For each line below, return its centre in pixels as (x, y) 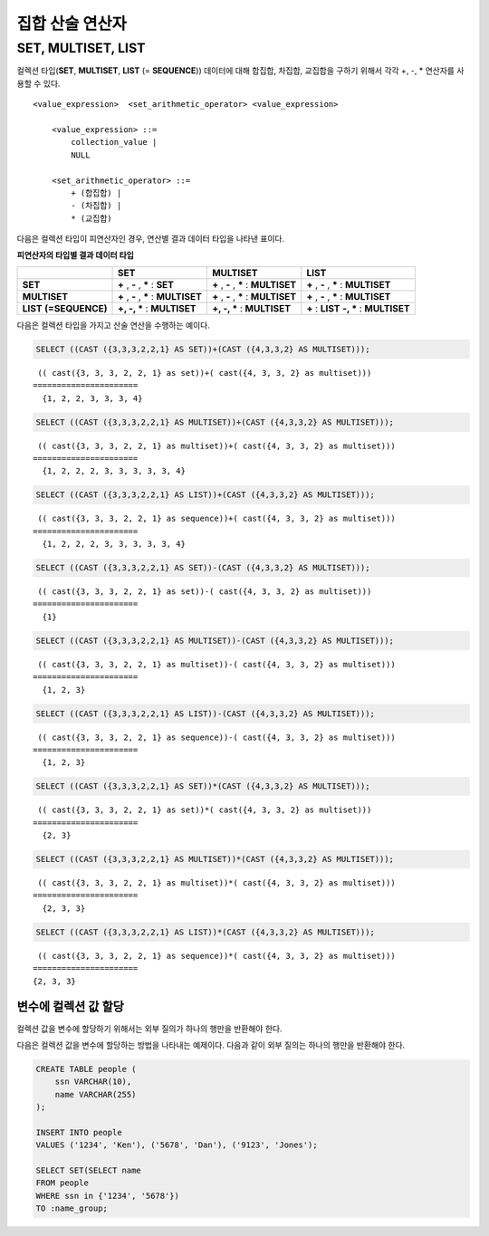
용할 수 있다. (38, 83)
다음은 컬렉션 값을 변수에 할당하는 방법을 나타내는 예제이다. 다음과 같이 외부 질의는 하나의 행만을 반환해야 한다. (211, 1045)
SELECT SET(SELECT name (89, 1171)
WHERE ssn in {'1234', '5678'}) (108, 1196)
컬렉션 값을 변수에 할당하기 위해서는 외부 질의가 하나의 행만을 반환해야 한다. (149, 1029)
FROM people (62, 1183)
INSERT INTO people (79, 1132)
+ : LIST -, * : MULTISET (359, 308)
